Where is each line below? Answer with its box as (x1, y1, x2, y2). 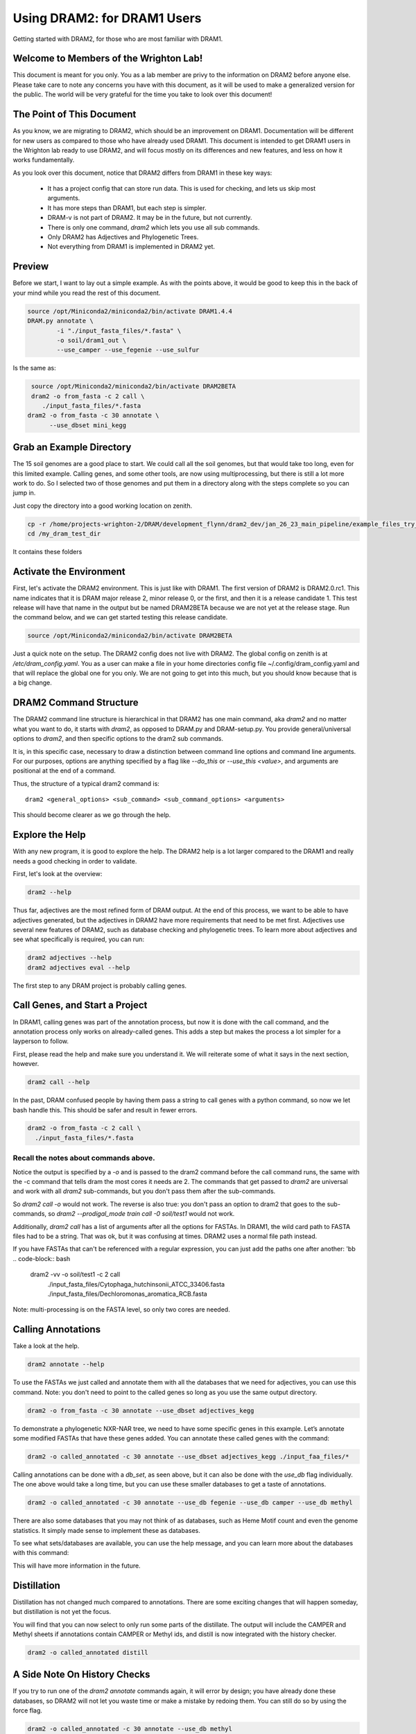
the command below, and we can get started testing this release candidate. (12, 613, 228, 621)
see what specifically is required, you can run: (12, 935, 145, 943)
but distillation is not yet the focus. (12, 1608, 111, 1616)
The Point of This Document (12, 108, 137, 121)
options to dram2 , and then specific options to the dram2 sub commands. (12, 735, 223, 743)
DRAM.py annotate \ (27, 317, 94, 325)
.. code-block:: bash (12, 1254, 71, 1262)
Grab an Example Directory (12, 441, 132, 454)
